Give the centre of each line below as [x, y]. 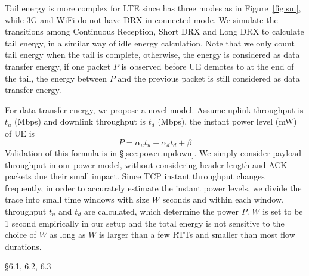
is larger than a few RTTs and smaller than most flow [197, 235]
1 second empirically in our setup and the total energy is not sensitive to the [145, 223]
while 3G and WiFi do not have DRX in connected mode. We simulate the [141, 19]
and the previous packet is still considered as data [209, 78]
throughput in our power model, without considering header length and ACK [146, 164]
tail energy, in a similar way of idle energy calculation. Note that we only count [150, 43]
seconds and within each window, [223, 199]
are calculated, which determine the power [161, 211]
